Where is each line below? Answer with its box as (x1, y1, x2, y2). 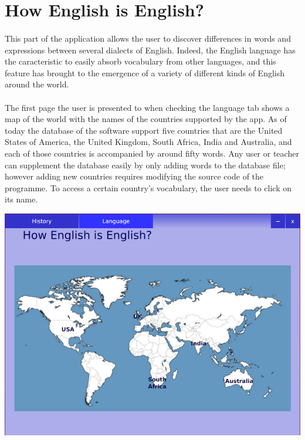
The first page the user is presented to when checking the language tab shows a (5, 101, 290, 113)
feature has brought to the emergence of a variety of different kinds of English (5, 66, 285, 79)
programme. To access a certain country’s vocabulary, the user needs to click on (5, 181, 292, 194)
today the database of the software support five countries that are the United (5, 124, 283, 136)
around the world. (5, 78, 69, 90)
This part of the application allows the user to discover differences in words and (5, 32, 291, 44)
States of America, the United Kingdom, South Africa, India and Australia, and (5, 136, 292, 148)
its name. (5, 193, 38, 205)
